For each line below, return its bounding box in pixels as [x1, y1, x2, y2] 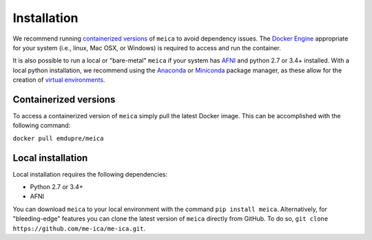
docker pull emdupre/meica [12, 134, 104, 142]
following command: [12, 121, 71, 130]
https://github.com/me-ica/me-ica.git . [12, 224, 146, 232]
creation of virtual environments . [12, 76, 105, 84]
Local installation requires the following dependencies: [12, 170, 168, 178]
